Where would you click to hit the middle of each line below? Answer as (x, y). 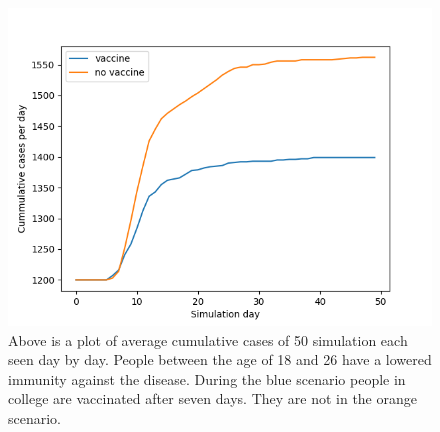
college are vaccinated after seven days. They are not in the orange (212, 398)
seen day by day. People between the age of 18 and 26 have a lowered (220, 359)
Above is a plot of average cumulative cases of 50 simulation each (208, 339)
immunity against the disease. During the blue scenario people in (207, 378)
